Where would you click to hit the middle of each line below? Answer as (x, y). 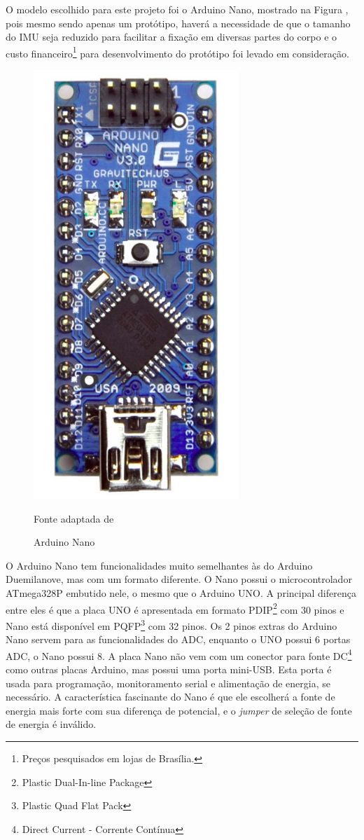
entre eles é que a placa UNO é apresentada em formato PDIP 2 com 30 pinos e (175, 608)
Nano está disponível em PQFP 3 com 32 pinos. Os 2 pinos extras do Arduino (171, 624)
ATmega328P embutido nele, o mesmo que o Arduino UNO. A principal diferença (181, 593)
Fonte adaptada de (74, 518)
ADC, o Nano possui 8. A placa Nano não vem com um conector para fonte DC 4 (179, 654)
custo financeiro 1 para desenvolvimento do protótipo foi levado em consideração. (177, 52)
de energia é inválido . (51, 724)
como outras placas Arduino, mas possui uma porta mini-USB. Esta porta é (169, 669)
